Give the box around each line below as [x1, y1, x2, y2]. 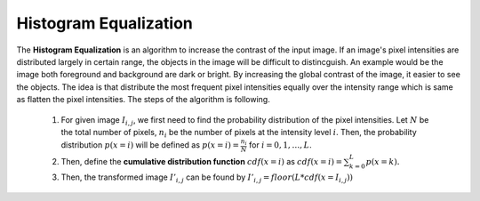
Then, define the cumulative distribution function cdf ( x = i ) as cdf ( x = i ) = [60, 156, 343, 166]
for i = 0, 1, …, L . [249, 140, 312, 150]
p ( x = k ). [365, 157, 400, 166]
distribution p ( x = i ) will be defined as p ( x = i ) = [60, 140, 240, 150]
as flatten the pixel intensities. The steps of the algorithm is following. [16, 94, 270, 105]
